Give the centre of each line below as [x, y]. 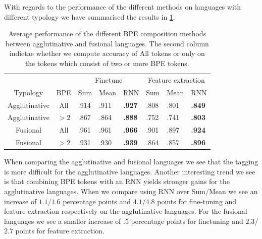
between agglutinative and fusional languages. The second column [107, 43]
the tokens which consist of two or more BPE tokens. [107, 63]
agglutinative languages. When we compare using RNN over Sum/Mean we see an [131, 191]
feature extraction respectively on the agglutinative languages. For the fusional [126, 211]
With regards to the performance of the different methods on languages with [123, 7]
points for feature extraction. [60, 231]
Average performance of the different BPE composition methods [107, 34]
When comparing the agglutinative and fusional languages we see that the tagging [131, 162]
